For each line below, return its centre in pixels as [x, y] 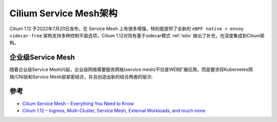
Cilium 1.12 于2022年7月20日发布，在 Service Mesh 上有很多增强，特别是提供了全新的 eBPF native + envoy [126, 29]
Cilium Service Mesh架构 [63, 13]
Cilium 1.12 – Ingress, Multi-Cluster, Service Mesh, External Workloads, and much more [114, 110]
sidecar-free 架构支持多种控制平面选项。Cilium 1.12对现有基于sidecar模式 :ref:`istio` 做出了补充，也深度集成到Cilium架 [137, 35]
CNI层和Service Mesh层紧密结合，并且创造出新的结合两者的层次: [84, 77]
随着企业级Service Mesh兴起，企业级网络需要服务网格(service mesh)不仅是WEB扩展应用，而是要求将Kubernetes [129, 69]
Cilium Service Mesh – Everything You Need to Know [78, 103]
